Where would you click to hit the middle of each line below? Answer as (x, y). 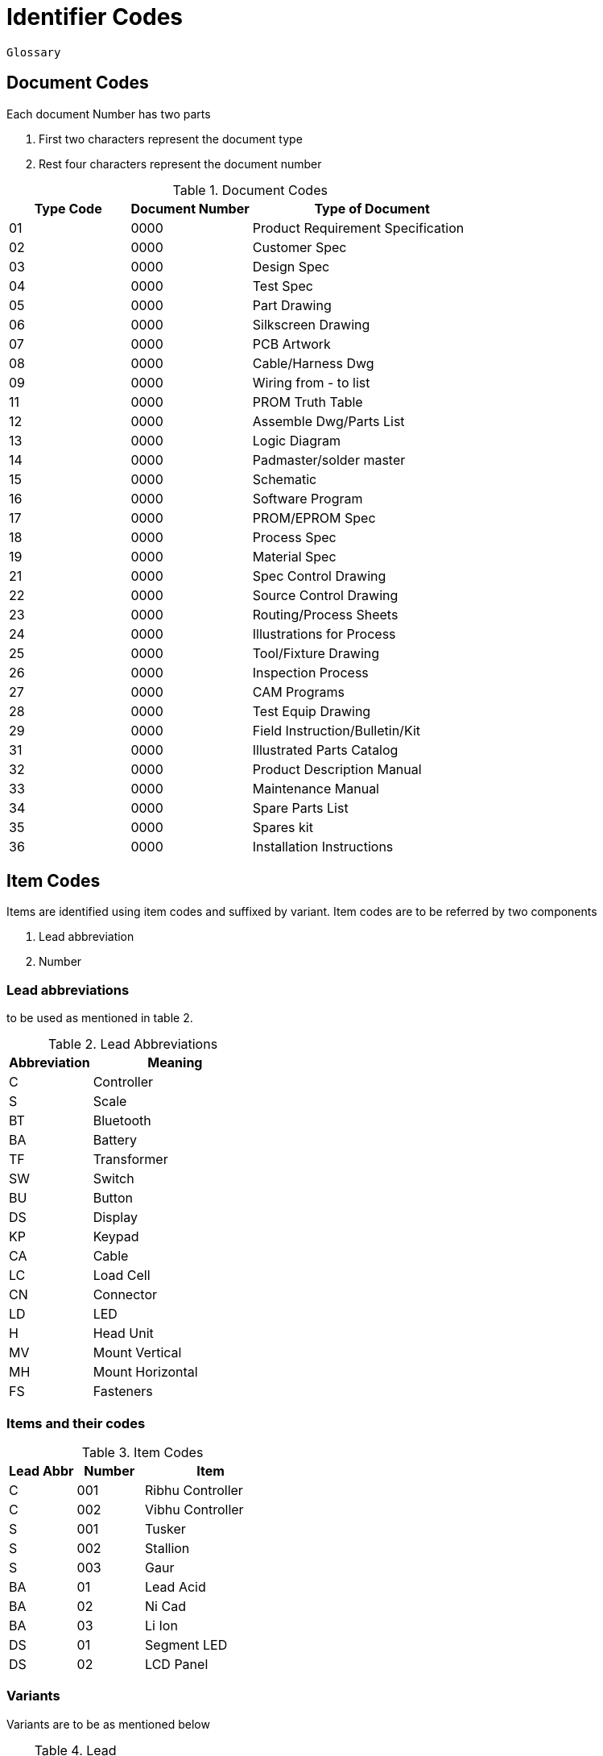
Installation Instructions (323, 846)
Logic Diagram (296, 440)
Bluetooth (122, 1121)
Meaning (175, 1063)
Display (115, 1218)
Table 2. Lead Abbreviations (133, 1044)
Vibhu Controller (194, 1509)
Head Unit (123, 1334)
